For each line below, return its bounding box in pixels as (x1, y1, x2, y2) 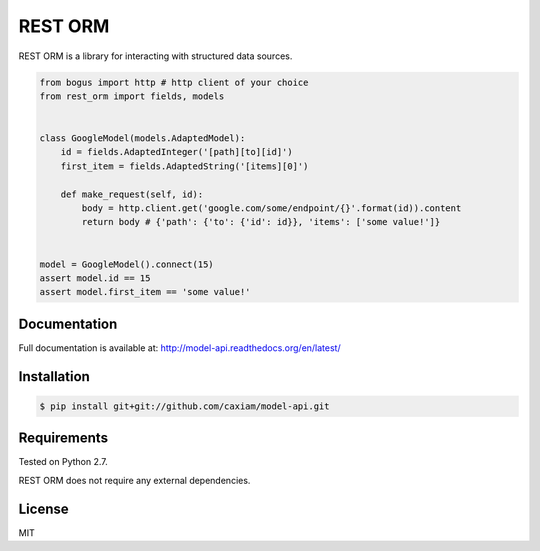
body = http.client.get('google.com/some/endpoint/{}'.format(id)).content (81, 203, 462, 214)
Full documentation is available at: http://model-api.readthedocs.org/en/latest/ (18, 341, 341, 354)
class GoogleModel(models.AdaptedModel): (39, 133, 246, 144)
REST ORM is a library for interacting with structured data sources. (18, 50, 293, 62)
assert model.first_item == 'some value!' (39, 286, 251, 298)
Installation (18, 368, 90, 385)
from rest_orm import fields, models (39, 90, 225, 102)
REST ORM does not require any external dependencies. (18, 474, 251, 486)
